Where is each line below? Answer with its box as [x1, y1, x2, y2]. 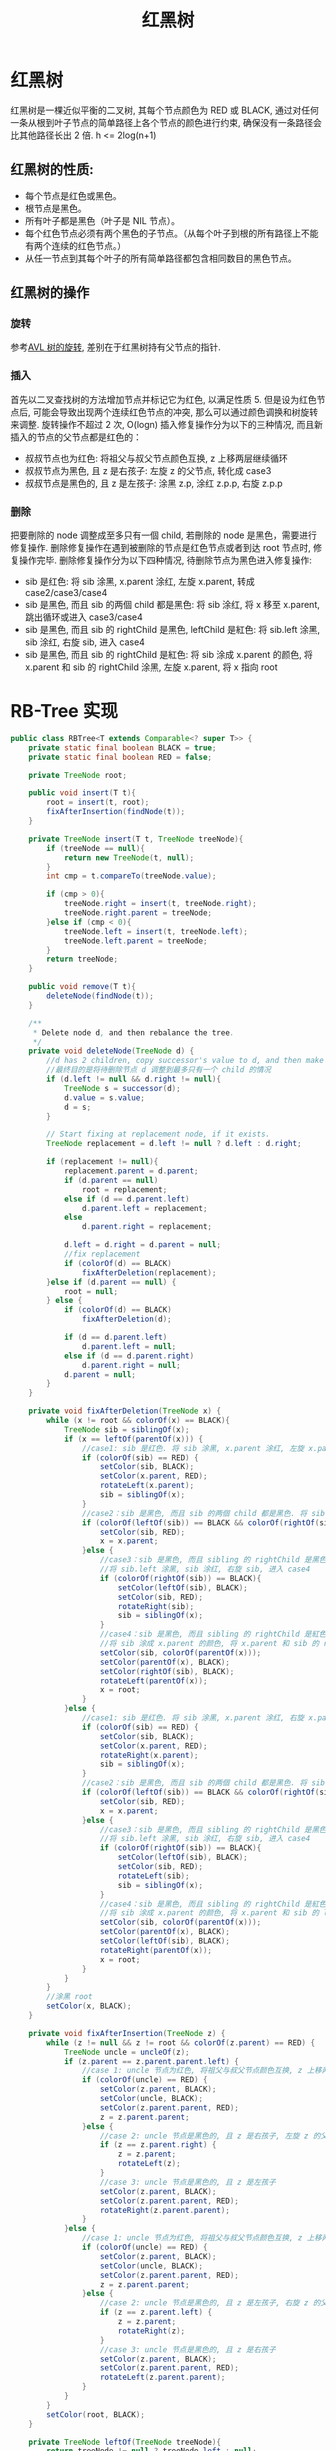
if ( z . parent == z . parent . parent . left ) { [63, 2056, 240, 2066]
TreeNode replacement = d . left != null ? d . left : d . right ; [46, 1139, 302, 1149]
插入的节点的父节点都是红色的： [10, 431, 142, 443]
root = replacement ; [81, 1184, 168, 1195]
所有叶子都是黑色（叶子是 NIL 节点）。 [24, 214, 180, 226]
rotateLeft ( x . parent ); [99, 1481, 195, 1491]
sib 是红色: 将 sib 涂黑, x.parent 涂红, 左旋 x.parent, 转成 [24, 576, 255, 588]
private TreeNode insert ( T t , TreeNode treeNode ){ [28, 834, 244, 844]
